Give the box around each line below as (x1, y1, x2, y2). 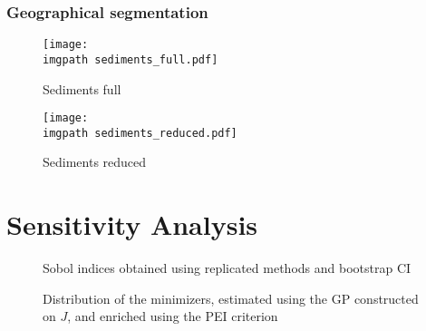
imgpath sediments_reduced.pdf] (43, 126, 237, 140)
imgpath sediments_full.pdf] (43, 53, 218, 66)
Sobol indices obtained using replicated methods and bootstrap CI (43, 258, 411, 277)
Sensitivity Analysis (6, 206, 258, 243)
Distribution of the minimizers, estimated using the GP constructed (43, 288, 419, 307)
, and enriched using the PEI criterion (67, 307, 278, 326)
